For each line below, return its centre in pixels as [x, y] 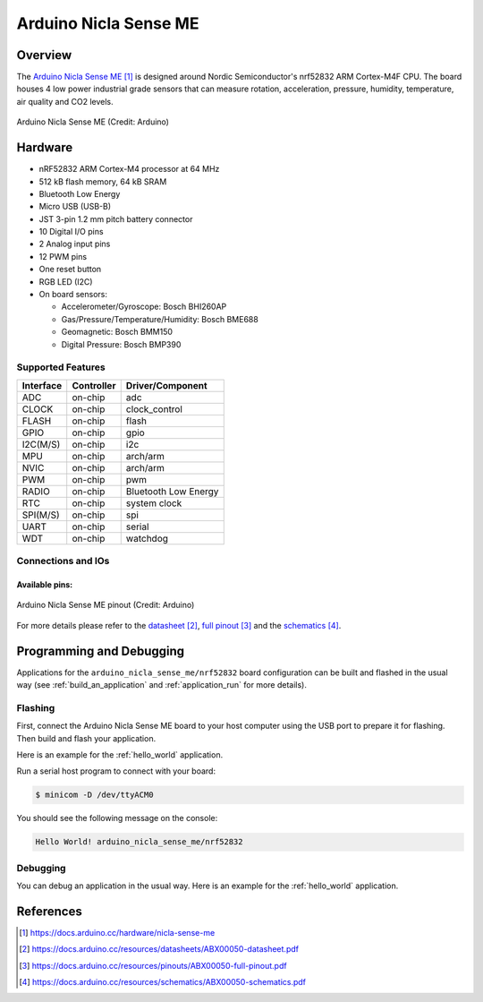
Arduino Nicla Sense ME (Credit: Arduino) [93, 122]
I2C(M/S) [41, 444]
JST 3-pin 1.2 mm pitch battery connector [116, 218]
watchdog [147, 538]
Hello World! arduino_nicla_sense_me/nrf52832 [139, 842]
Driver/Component [166, 385]
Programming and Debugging [101, 651]
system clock [154, 503]
